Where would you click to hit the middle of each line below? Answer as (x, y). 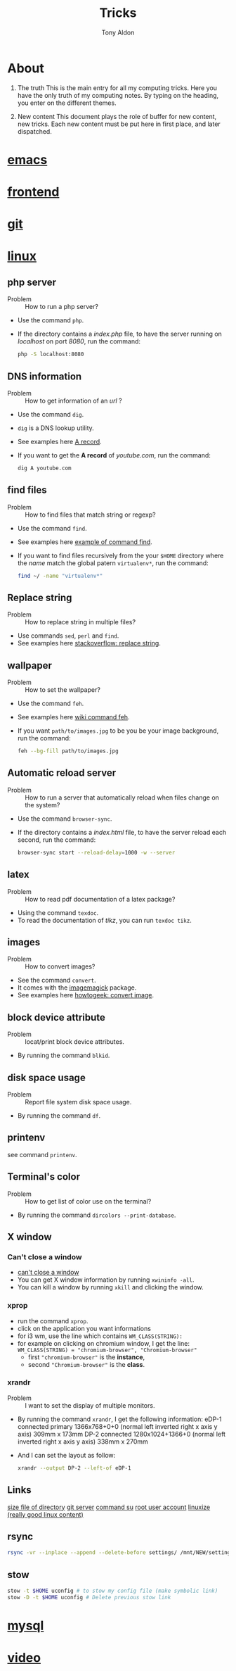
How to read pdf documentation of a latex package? (100, 899)
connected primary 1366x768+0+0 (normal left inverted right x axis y (117, 1426)
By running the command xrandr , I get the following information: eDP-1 (119, 1419)
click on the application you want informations (84, 1328)
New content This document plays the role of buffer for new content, (117, 116)
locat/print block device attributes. (75, 1042)
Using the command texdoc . (58, 912)
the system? (42, 805)
